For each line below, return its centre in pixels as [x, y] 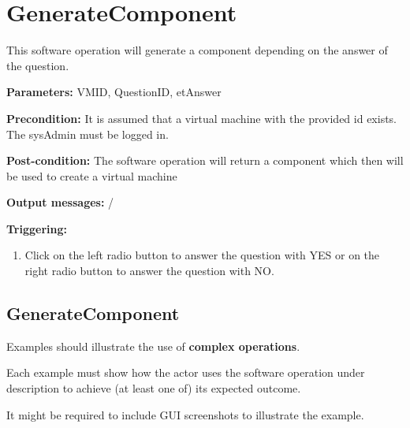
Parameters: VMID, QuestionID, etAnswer [114, 92]
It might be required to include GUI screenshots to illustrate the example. [185, 414]
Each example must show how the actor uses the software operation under [186, 372]
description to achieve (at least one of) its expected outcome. [154, 388]
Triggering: [37, 228]
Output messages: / [60, 202]
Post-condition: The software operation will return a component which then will [205, 160]
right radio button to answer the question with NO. [149, 271]
